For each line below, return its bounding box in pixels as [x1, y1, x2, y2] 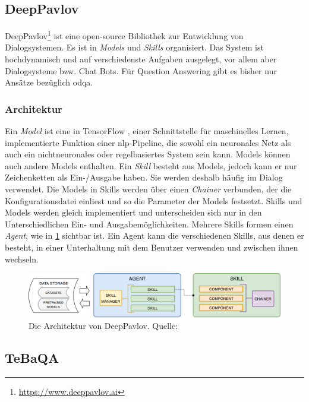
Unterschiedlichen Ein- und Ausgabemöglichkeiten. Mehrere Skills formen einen [5, 217, 294, 230]
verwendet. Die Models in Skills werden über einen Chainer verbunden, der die [5, 183, 292, 195]
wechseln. [5, 252, 39, 265]
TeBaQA [5, 349, 59, 367]
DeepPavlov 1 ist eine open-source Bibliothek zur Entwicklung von [5, 28, 244, 42]
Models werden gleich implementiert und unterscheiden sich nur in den [5, 206, 262, 219]
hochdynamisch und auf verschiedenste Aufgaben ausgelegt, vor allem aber [5, 53, 277, 65]
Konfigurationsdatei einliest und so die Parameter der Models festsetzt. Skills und [5, 194, 302, 207]
